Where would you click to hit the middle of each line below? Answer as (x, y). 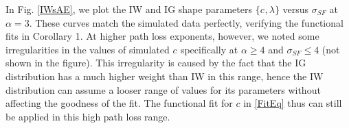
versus (296, 9)
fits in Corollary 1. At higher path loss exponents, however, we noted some (162, 36)
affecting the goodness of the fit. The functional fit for (119, 103)
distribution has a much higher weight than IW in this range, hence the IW (165, 76)
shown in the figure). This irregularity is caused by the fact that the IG (156, 63)
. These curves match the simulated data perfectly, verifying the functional (186, 22)
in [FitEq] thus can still (293, 103)
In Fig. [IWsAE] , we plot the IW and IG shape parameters (129, 9)
